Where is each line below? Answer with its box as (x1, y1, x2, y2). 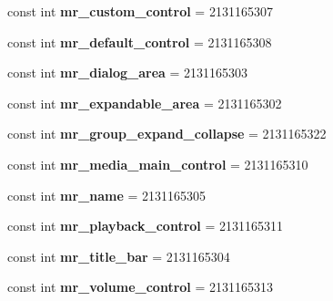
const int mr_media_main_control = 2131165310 (7, 154, 308, 173)
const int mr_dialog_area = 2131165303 (7, 63, 248, 82)
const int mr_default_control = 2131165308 (7, 32, 272, 51)
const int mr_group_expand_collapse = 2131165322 (7, 124, 327, 143)
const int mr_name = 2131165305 (7, 185, 207, 204)
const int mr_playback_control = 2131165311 (7, 216, 284, 235)
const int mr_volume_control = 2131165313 (7, 277, 274, 296)
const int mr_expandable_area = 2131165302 (7, 93, 282, 112)
